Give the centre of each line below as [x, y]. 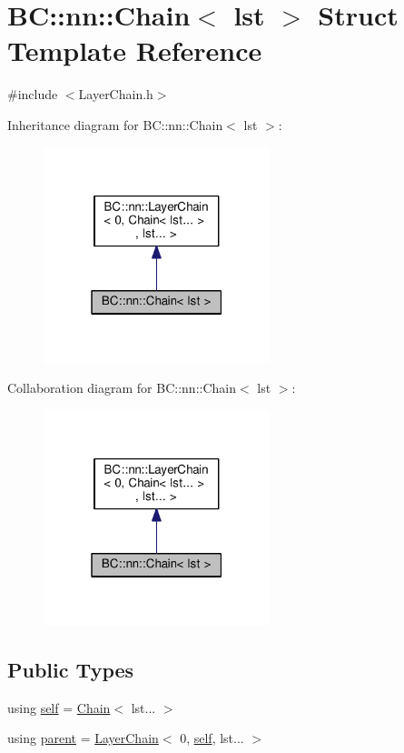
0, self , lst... [212, 738]
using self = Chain [59, 707]
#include [33, 94]
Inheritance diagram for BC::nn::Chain [115, 124]
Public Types [71, 670]
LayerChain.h [116, 94]
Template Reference [135, 50]
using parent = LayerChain [83, 738]
